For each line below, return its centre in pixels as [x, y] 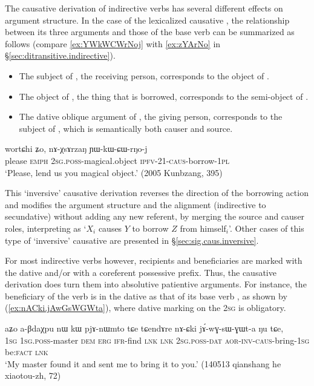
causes [110, 228]
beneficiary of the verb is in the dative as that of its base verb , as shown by [146, 296]
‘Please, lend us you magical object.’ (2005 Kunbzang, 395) [114, 172]
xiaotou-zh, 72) [33, 375]
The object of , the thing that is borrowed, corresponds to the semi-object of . [164, 96]
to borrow [150, 228]
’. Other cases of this [267, 228]
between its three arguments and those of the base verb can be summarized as [150, 32]
